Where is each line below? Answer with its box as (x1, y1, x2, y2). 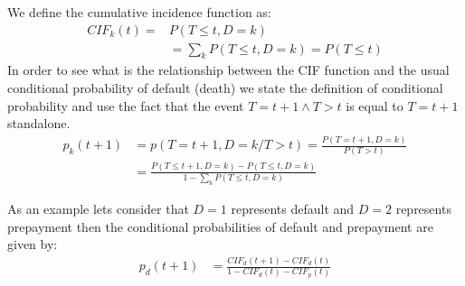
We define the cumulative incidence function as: (7, 3, 271, 21)
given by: (7, 235, 58, 254)
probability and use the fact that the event (7, 96, 244, 115)
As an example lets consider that (7, 199, 189, 218)
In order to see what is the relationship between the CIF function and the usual (7, 60, 450, 79)
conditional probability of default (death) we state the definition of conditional (7, 78, 443, 97)
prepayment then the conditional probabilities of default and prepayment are (7, 217, 433, 235)
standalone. (7, 114, 71, 133)
